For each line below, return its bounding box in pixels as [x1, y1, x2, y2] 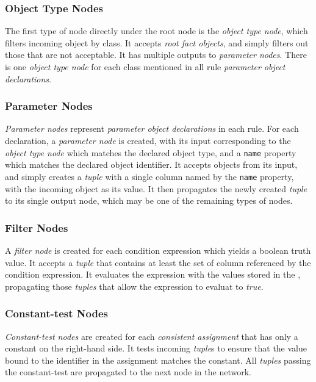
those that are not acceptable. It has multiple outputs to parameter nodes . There [5, 48, 307, 61]
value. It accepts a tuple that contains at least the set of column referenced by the [5, 256, 311, 268]
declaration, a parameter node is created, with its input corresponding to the [5, 134, 291, 146]
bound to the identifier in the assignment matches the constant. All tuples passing [5, 353, 311, 366]
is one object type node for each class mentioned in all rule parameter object [5, 60, 285, 73]
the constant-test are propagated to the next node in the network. [5, 366, 251, 378]
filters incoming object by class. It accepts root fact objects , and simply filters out [5, 36, 309, 49]
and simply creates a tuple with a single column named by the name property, [5, 170, 294, 182]
